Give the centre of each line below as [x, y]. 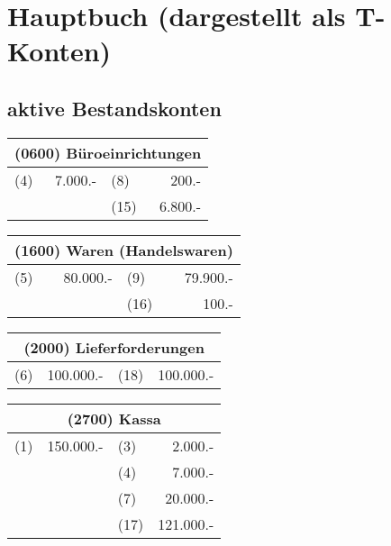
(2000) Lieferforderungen [114, 347]
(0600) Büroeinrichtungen [108, 152]
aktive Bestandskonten [114, 108]
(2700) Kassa [114, 418]
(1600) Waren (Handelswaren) [124, 250]
